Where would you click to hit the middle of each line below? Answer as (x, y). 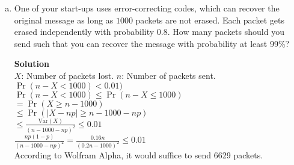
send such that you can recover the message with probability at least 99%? (152, 43)
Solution (32, 64)
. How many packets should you (226, 32)
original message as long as (64, 20)
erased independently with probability (84, 32)
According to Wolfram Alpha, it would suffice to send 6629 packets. (139, 154)
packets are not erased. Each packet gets (210, 20)
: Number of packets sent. (169, 75)
